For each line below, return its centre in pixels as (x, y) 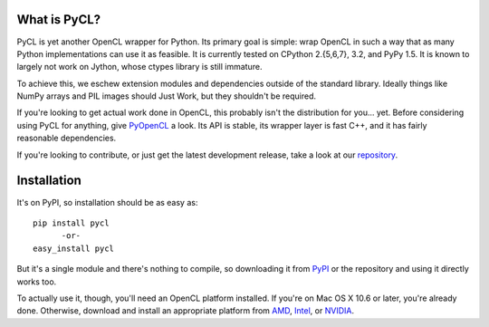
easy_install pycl (74, 248)
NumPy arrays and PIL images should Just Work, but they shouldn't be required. (167, 96)
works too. (37, 282)
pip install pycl (71, 223)
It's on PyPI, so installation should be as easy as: (107, 202)
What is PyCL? (59, 19)
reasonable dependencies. (67, 138)
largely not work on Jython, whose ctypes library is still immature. (139, 67)
